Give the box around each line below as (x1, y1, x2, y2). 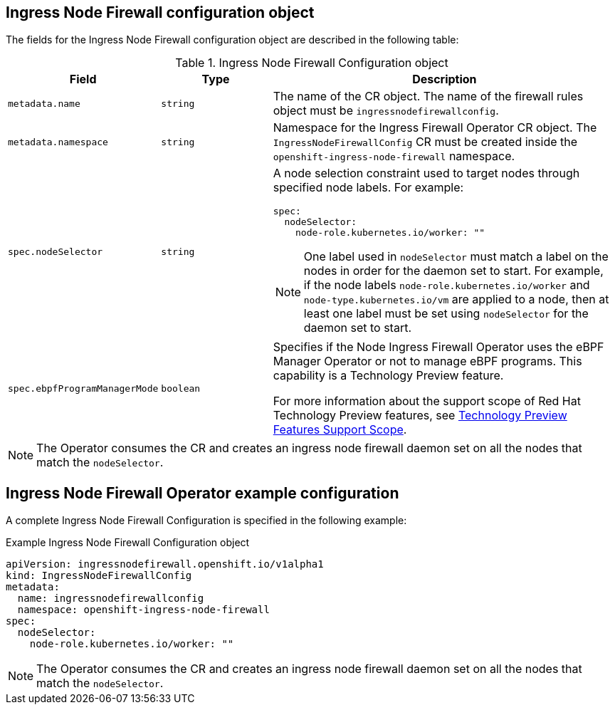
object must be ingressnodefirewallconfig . (273, 103, 499, 118)
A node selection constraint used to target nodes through (273, 166, 580, 181)
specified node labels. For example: (273, 180, 464, 195)
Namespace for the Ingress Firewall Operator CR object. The (273, 120, 597, 135)
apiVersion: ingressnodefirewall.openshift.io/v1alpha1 (6, 558, 324, 570)
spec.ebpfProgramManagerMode (8, 382, 159, 394)
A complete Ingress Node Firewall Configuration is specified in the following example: (6, 514, 407, 527)
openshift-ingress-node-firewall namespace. (273, 149, 515, 164)
